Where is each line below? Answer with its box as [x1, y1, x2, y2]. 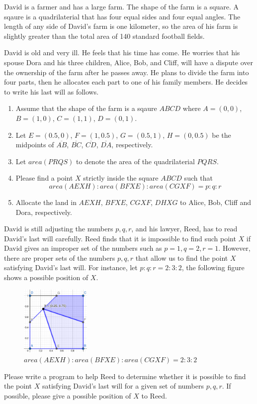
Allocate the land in [15, 197, 77, 207]
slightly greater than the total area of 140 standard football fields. [4, 30, 205, 41]
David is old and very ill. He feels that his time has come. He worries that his [4, 47, 240, 58]
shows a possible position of [4, 272, 88, 283]
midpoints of [15, 139, 54, 150]
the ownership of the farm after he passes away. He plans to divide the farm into [4, 67, 249, 77]
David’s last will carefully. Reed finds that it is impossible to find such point [4, 233, 236, 243]
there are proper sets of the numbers [4, 252, 115, 263]
